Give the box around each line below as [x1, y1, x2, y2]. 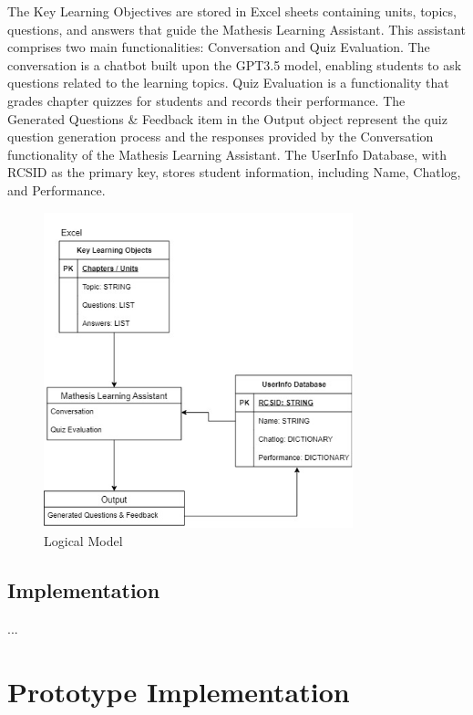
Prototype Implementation [7, 672, 350, 710]
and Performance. [7, 180, 106, 199]
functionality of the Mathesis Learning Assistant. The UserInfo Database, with [7, 144, 447, 163]
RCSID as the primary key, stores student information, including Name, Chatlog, [7, 163, 461, 182]
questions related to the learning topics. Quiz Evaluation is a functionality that [7, 73, 449, 92]
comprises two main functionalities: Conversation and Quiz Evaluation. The [7, 37, 430, 57]
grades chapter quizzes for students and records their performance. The [7, 90, 406, 110]
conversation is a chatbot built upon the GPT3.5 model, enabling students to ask [7, 55, 462, 74]
